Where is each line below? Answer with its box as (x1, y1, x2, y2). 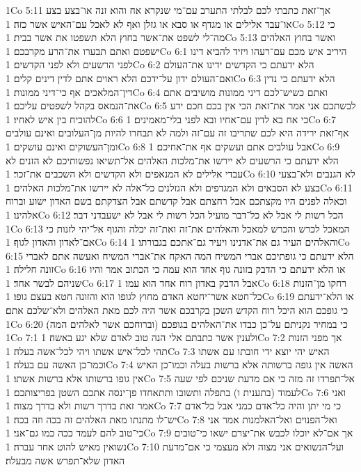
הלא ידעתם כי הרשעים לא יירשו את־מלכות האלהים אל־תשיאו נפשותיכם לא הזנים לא (6, 152, 339, 167)
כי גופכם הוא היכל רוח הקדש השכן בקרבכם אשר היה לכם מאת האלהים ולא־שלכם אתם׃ (6, 303, 348, 317)
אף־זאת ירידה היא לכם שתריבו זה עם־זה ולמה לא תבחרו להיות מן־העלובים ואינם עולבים (6, 125, 349, 140)
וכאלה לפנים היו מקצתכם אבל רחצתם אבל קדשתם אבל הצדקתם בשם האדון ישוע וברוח (6, 194, 347, 208)
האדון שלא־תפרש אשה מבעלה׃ (6, 453, 125, 467)
